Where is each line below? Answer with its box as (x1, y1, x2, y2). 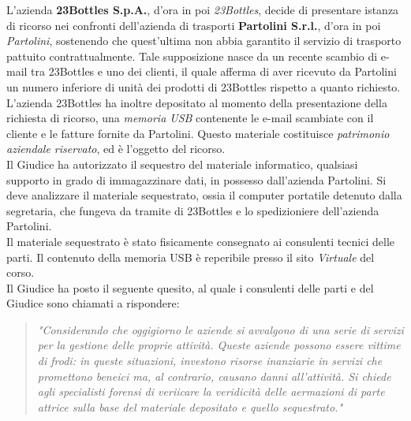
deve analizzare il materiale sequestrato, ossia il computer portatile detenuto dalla (6, 187, 402, 203)
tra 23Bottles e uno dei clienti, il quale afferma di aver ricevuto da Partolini (31, 63, 397, 80)
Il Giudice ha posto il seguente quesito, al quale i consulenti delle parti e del (6, 279, 374, 296)
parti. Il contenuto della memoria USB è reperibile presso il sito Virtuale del (6, 248, 375, 265)
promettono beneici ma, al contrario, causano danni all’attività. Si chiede (37, 367, 391, 384)
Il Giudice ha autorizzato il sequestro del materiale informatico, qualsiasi (6, 155, 358, 172)
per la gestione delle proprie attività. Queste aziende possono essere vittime (37, 337, 401, 353)
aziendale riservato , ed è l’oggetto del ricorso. (6, 140, 226, 157)
